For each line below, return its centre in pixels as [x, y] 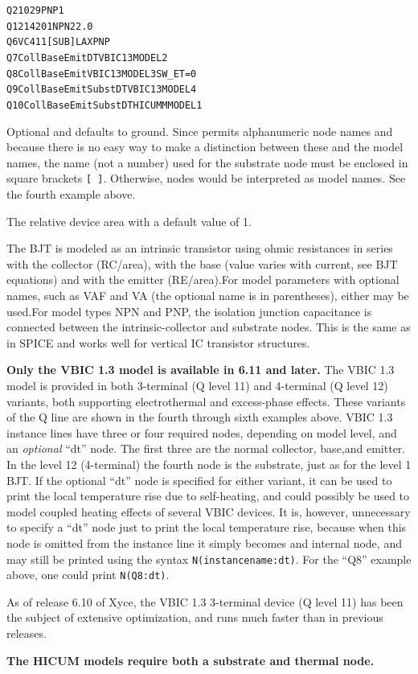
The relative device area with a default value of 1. [129, 221]
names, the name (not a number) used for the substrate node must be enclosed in [207, 162]
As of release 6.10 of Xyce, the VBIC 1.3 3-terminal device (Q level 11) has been [205, 601]
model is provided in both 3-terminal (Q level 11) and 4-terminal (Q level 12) [197, 385]
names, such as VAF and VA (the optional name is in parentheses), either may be [208, 295]
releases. [27, 633]
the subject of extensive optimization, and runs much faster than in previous [195, 617]
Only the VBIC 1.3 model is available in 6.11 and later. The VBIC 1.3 [201, 370]
